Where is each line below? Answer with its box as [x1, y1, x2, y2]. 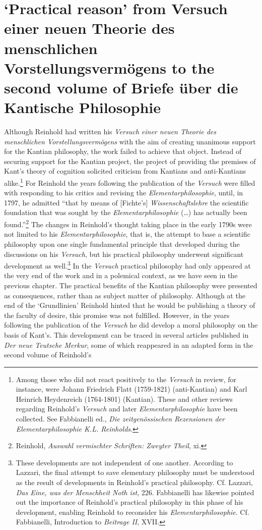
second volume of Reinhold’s [4, 349, 92, 360]
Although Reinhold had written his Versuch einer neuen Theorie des [4, 126, 216, 137]
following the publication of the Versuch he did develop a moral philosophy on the [4, 320, 258, 330]
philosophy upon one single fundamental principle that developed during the [4, 238, 240, 249]
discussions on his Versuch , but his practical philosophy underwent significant [4, 248, 244, 259]
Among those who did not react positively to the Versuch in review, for [16, 374, 237, 384]
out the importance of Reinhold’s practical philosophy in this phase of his [16, 497, 243, 507]
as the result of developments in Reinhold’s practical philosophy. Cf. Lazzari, [16, 477, 253, 488]
